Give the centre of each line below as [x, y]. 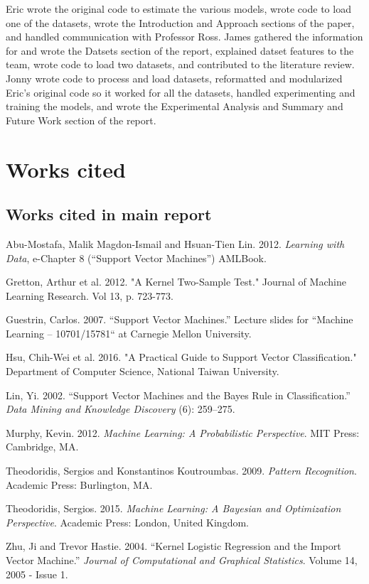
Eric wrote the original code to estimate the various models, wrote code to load [178, 9]
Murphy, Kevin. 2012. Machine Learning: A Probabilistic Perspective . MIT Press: [183, 432]
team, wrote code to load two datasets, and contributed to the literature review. [180, 64]
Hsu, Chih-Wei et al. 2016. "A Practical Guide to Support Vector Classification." [181, 357]
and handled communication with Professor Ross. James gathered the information [184, 37]
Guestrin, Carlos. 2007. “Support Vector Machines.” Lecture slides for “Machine [180, 319]
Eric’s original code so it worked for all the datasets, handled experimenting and [181, 92]
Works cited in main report [109, 214]
